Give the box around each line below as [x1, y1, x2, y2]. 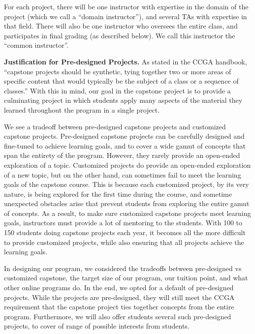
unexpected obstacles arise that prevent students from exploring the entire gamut [4, 198, 250, 209]
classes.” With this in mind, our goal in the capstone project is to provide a [4, 85, 231, 95]
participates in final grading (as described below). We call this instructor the [4, 30, 235, 40]
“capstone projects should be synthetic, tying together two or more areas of [4, 66, 231, 76]
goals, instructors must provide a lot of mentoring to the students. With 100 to [4, 217, 243, 228]
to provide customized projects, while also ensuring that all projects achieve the [4, 237, 244, 247]
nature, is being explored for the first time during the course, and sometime [4, 188, 232, 199]
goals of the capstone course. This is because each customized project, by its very [4, 179, 249, 189]
